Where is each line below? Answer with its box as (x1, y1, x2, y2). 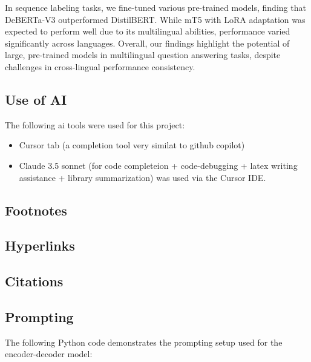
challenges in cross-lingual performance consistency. (5, 60, 195, 73)
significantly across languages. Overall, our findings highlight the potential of (5, 36, 290, 49)
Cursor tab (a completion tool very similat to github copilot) (19, 139, 245, 151)
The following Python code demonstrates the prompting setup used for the (5, 335, 283, 348)
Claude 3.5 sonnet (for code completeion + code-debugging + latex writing (19, 159, 298, 171)
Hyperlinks (5, 236, 75, 255)
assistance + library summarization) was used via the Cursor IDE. (19, 171, 266, 183)
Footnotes (5, 200, 67, 219)
